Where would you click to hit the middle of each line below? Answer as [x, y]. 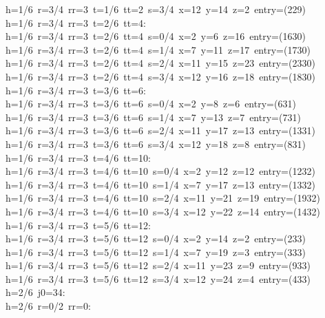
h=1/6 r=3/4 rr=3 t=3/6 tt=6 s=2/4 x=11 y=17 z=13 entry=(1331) [160, 130]
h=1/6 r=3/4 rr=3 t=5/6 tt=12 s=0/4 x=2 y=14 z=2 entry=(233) [156, 238]
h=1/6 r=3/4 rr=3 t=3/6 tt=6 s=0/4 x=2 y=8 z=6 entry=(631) [151, 104]
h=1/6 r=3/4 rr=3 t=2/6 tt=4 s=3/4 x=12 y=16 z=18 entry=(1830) [160, 76]
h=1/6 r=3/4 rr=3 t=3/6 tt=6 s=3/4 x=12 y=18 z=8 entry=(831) [156, 144]
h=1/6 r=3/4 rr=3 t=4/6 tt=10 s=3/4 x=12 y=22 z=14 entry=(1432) [163, 211]
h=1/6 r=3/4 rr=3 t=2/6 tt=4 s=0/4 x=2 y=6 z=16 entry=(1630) [156, 36]
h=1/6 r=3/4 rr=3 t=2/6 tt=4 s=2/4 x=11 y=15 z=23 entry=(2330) [160, 63]
